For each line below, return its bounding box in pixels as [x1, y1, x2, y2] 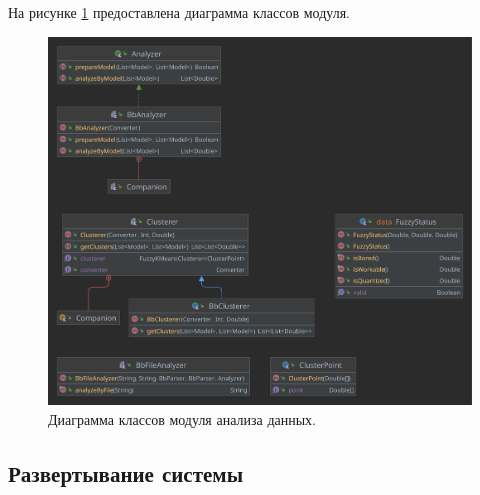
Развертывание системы [8, 458, 244, 489]
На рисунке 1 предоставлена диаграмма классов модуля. [8, 2, 350, 22]
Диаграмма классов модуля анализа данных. [48, 409, 317, 430]
